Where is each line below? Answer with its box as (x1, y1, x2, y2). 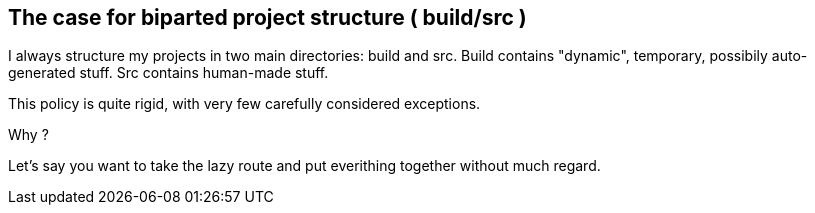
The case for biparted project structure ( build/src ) (8, 5, 527, 30)
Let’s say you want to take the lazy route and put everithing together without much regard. (8, 157, 601, 175)
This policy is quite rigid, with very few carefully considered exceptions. (8, 95, 481, 113)
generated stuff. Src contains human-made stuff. (8, 64, 329, 82)
